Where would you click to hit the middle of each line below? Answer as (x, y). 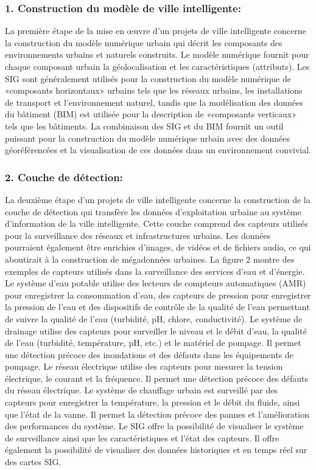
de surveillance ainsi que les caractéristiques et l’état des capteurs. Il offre (142, 437)
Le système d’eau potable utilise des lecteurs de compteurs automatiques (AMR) (156, 283)
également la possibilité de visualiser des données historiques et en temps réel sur (156, 450)
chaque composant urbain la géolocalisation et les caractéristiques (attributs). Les (157, 66)
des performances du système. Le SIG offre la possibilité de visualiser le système (154, 426)
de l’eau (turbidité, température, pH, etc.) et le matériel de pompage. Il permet (153, 343)
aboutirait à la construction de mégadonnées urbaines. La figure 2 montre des (150, 259)
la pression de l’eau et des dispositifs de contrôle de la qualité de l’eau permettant (157, 307)
